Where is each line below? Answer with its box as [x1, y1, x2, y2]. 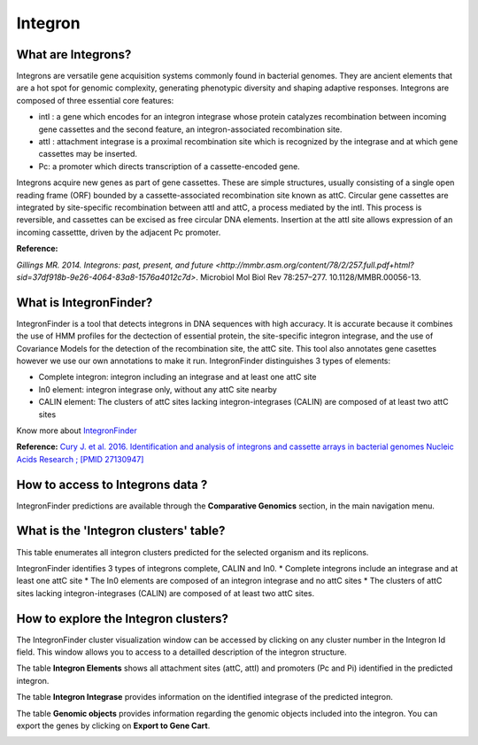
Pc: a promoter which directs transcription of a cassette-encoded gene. [38, 160, 300, 172]
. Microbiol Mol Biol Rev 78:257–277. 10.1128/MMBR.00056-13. [195, 271, 422, 283]
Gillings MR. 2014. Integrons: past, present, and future [16, 260, 214, 270]
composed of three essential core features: [16, 95, 174, 105]
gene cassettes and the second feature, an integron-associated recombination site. [38, 124, 343, 135]
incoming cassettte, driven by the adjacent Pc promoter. [16, 227, 221, 237]
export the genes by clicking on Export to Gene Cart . [16, 720, 211, 731]
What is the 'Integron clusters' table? [16, 524, 226, 539]
